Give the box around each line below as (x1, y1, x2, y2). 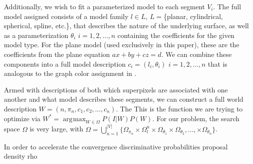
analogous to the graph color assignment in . (4, 68, 137, 78)
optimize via (4, 113, 41, 123)
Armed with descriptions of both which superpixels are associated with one (4, 84, 228, 94)
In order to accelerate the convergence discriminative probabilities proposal (4, 141, 228, 151)
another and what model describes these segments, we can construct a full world (4, 94, 244, 104)
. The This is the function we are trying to (116, 103, 243, 113)
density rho (4, 151, 37, 161)
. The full (213, 1, 241, 11)
